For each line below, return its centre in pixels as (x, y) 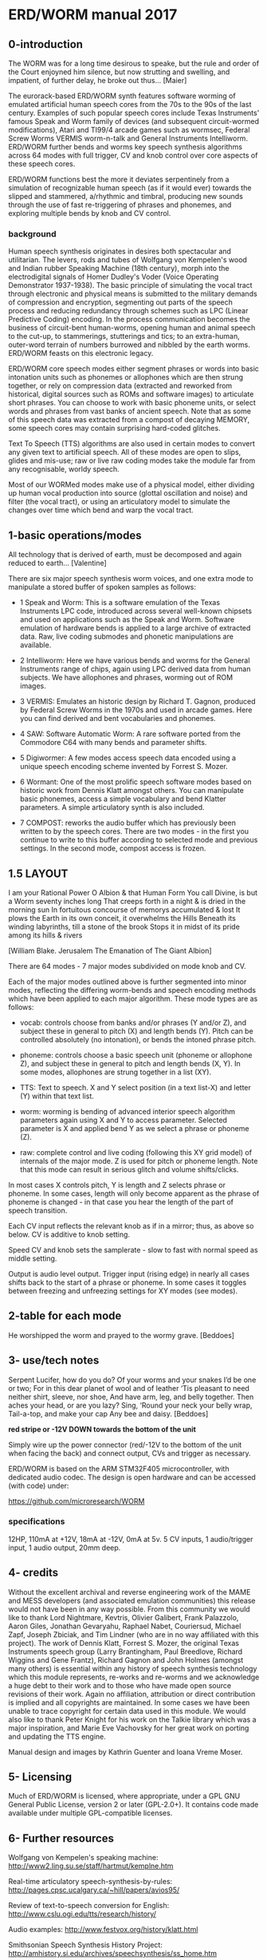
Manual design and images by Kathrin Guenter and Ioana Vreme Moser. (126, 1751)
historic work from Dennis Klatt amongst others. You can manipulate (132, 791)
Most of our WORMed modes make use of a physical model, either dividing (132, 484)
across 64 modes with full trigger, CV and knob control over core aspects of (133, 155)
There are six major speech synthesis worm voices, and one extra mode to (131, 579)
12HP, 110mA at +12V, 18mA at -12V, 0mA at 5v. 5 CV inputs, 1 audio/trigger (131, 1539)
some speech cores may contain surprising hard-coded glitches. (114, 428)
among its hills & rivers (45, 935)
